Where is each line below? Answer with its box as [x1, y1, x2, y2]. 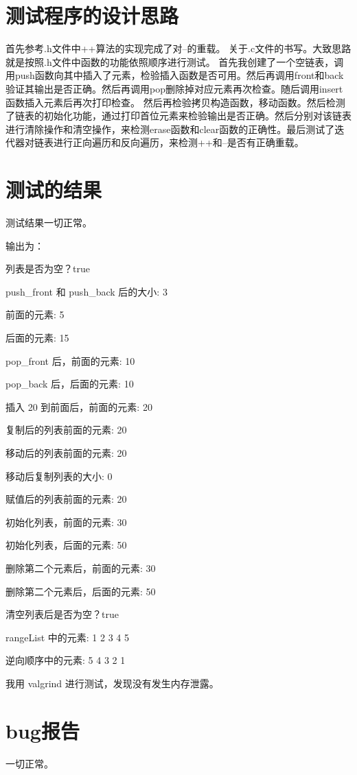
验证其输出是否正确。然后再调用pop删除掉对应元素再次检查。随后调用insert [5, 81, 343, 95]
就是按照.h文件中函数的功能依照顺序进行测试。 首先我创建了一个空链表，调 [5, 54, 344, 69]
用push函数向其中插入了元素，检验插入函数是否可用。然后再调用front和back [5, 68, 344, 82]
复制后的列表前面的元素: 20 [5, 422, 127, 437]
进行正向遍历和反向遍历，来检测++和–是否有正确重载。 [53, 135, 304, 150]
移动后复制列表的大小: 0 [5, 468, 113, 483]
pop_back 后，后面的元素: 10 [5, 377, 134, 391]
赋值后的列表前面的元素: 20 [5, 492, 127, 506]
